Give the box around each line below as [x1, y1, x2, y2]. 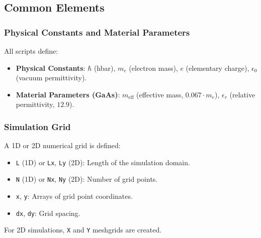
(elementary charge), [186, 62, 249, 73]
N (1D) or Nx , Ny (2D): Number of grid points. [16, 174, 158, 184]
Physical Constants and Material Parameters [4, 26, 190, 38]
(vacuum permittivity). [16, 72, 87, 83]
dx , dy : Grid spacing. [16, 207, 80, 218]
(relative [229, 89, 255, 99]
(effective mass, [136, 89, 184, 99]
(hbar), [94, 62, 116, 73]
